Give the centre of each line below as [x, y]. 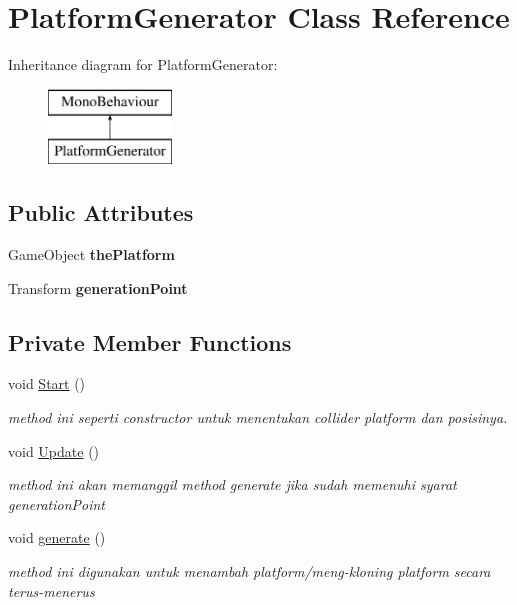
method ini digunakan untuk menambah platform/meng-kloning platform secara [249, 571]
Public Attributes [101, 212]
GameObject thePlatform [91, 254]
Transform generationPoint [98, 287]
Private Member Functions [150, 341]
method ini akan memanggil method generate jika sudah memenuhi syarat [232, 484]
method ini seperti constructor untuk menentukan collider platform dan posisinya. [258, 417]
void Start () [47, 383]
